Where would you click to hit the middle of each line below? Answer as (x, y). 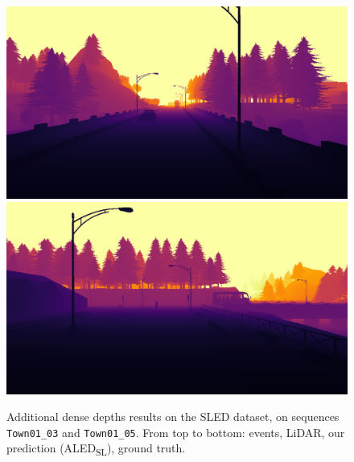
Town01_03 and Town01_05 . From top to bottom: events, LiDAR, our (176, 432)
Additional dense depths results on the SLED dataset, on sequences (173, 417)
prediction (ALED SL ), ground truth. (96, 449)
